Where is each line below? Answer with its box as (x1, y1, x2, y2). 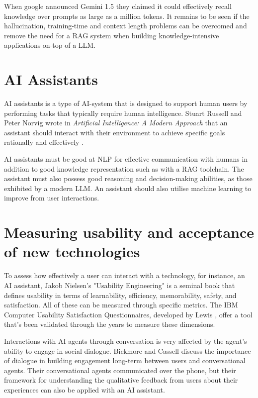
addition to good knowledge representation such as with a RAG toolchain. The (4, 163, 244, 174)
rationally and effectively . (4, 137, 84, 147)
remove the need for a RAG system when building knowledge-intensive (4, 30, 219, 40)
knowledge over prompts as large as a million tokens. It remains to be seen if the (4, 10, 250, 21)
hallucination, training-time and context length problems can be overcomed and (4, 20, 247, 31)
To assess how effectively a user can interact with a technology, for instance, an (4, 270, 245, 281)
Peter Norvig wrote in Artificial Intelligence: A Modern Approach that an (4, 117, 228, 128)
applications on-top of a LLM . (4, 40, 96, 50)
